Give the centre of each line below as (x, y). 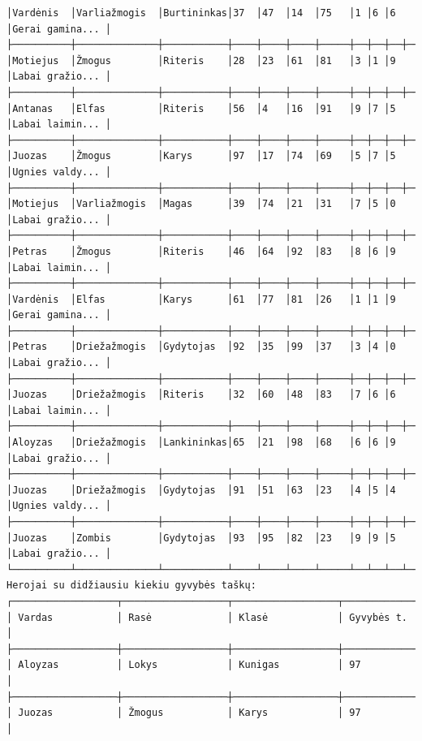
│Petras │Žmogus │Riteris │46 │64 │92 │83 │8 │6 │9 (201, 251)
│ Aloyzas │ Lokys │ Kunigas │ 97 (184, 665)
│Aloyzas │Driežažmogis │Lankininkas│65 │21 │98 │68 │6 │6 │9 (201, 443)
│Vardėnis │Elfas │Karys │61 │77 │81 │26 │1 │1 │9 (201, 299)
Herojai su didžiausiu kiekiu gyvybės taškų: (131, 586)
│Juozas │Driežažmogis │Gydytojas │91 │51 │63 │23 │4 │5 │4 (201, 490)
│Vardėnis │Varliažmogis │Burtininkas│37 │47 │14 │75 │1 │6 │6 (201, 13)
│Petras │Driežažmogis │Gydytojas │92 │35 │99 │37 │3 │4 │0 (201, 347)
